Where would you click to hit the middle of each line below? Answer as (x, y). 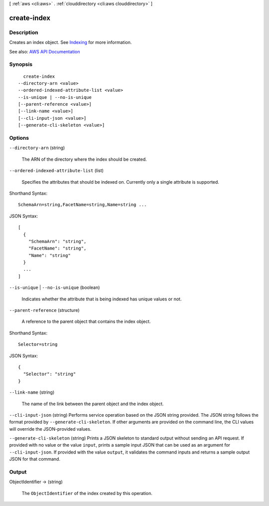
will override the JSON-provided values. (50, 429)
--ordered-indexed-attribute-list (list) (57, 171)
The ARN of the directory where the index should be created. (84, 159)
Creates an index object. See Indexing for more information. (70, 42)
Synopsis (21, 64)
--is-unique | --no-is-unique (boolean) (55, 287)
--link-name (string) (32, 392)
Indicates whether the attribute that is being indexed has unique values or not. (102, 299)
